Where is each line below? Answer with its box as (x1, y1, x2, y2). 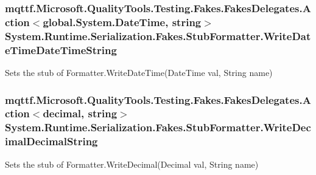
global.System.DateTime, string (43, 14, 202, 29)
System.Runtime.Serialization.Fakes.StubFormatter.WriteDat (5, 28, 311, 43)
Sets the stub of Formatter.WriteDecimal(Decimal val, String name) (5, 157, 259, 170)
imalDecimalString (5, 134, 98, 149)
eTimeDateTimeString (5, 42, 117, 57)
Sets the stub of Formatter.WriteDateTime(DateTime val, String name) (5, 66, 273, 78)
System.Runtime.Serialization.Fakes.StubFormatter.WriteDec (5, 120, 311, 135)
